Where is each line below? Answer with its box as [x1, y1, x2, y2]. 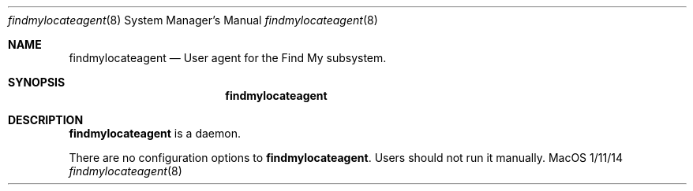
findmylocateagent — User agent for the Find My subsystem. [69, 51, 387, 64]
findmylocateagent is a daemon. [69, 127, 241, 140]
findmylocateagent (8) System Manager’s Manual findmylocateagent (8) [8, 13, 378, 27]
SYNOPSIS [8, 75, 66, 89]
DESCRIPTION [8, 113, 84, 127]
